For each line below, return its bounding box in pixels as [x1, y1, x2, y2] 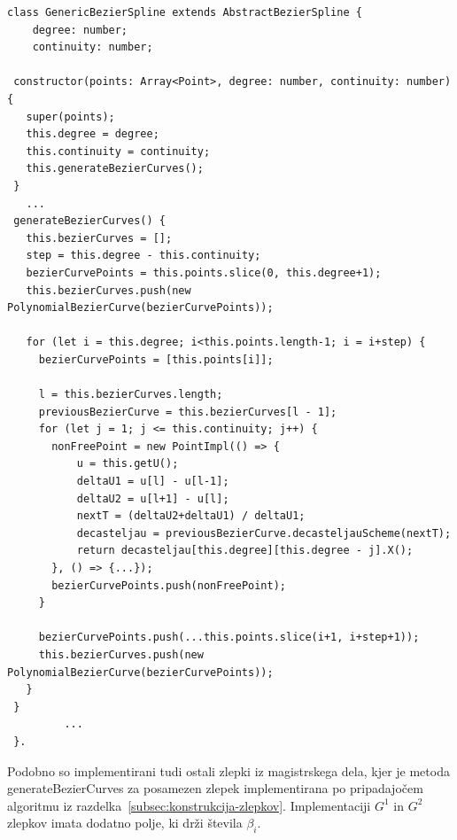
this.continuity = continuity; [26, 144, 211, 158]
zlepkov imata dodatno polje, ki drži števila [7, 813, 243, 832]
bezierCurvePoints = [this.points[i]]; [38, 353, 274, 366]
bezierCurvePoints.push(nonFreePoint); [51, 579, 286, 592]
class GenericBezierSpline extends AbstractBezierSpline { [7, 6, 362, 19]
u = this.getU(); [76, 457, 179, 471]
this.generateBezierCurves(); [26, 162, 204, 175]
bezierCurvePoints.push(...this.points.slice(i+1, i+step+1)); [38, 631, 420, 644]
